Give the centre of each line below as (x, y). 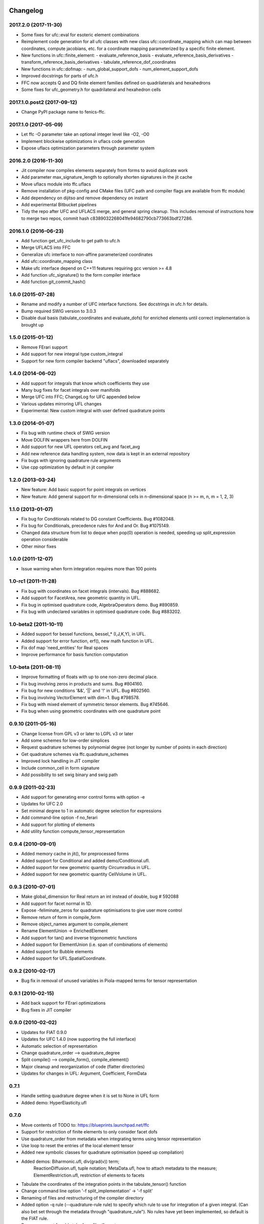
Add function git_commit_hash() (53, 282)
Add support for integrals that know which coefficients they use (85, 383)
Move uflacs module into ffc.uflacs (56, 184)
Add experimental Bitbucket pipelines (59, 205)
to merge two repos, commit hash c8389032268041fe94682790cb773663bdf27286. (107, 218)
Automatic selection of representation (59, 1046)
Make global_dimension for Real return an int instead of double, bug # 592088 (100, 896)
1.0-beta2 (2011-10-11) (36, 624)
